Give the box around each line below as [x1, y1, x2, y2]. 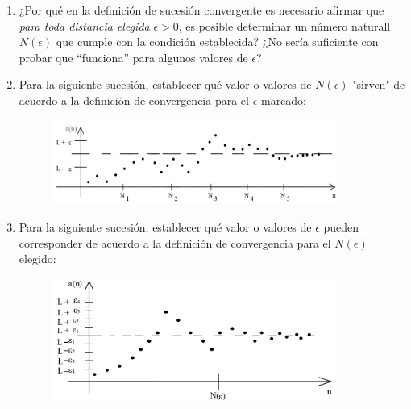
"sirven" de [352, 76, 405, 93]
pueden [323, 218, 359, 235]
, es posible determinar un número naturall [178, 17, 391, 34]
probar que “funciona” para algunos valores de [19, 48, 248, 65]
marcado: [260, 91, 307, 108]
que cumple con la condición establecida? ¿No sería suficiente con [56, 33, 379, 50]
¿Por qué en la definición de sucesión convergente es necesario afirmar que [19, 2, 384, 18]
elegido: [19, 250, 56, 267]
